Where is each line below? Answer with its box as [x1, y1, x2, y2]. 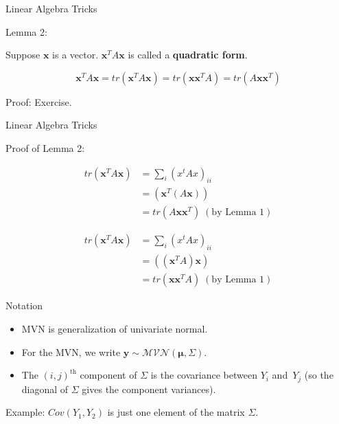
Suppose [5, 47, 40, 62]
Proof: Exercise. [5, 94, 72, 109]
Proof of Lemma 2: [5, 140, 85, 155]
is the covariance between [150, 368, 257, 382]
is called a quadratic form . [128, 47, 248, 62]
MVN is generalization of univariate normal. [21, 321, 208, 335]
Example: [5, 405, 45, 419]
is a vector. [52, 47, 99, 62]
